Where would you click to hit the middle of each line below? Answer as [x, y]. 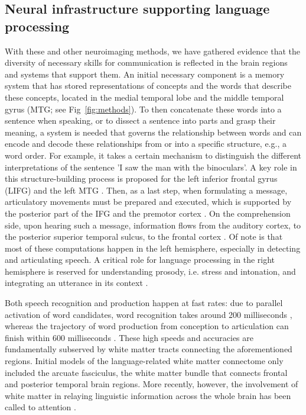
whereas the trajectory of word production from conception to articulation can [147, 326]
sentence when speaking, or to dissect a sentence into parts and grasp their [140, 120]
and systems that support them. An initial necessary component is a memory [145, 74]
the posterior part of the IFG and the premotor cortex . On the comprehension [148, 213]
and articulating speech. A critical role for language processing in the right [140, 260]
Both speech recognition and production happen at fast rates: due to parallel [144, 303]
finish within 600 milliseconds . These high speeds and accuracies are [129, 337]
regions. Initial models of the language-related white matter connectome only [144, 361]
